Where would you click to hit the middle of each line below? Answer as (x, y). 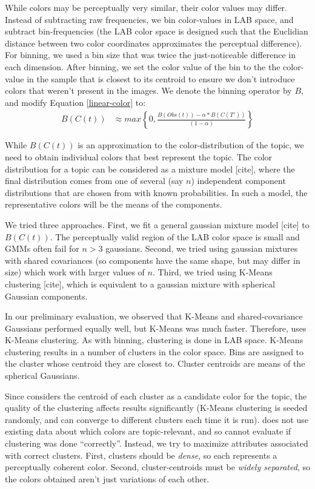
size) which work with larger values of (75, 272)
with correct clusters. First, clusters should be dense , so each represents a (141, 455)
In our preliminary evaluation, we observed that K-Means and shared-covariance (154, 316)
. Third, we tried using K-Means (212, 272)
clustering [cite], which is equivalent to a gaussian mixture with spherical (140, 284)
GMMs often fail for (42, 248)
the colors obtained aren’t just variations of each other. (107, 478)
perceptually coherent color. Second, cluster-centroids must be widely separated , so (157, 467)
